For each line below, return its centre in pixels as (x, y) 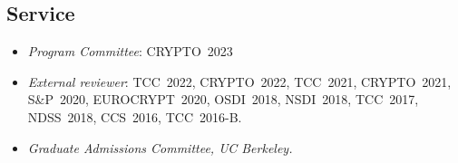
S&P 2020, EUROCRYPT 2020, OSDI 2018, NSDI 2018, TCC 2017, (223, 99)
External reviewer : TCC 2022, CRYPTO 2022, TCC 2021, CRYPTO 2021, (239, 81)
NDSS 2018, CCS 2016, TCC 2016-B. (135, 116)
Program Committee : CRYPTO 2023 (130, 51)
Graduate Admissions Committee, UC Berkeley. (160, 147)
